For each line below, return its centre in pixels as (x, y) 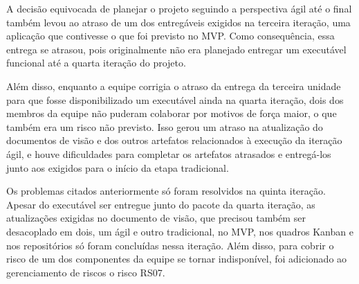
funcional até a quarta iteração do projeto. (96, 63)
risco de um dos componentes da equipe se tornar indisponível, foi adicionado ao (177, 259)
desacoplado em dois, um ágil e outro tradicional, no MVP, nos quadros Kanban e (180, 231)
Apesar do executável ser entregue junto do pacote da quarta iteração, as (161, 204)
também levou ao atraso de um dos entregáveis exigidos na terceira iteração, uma (178, 22)
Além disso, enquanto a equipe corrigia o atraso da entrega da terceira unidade (174, 86)
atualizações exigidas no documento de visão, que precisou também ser (156, 218)
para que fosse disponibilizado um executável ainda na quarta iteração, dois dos (175, 99)
